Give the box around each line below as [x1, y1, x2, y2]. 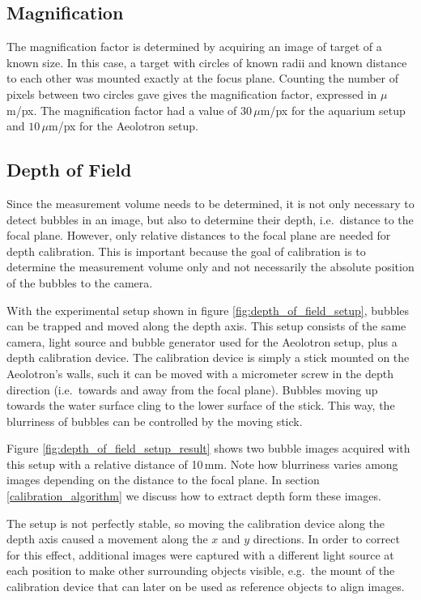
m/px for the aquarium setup [260, 101, 406, 118]
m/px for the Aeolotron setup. [49, 117, 198, 134]
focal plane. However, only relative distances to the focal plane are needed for [6, 227, 391, 244]
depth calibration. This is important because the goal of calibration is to [6, 242, 366, 259]
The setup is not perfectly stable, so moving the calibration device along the [6, 514, 385, 531]
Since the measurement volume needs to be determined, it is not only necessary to [6, 194, 415, 211]
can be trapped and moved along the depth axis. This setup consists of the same [6, 317, 406, 334]
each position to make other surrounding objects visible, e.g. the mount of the [6, 562, 395, 579]
